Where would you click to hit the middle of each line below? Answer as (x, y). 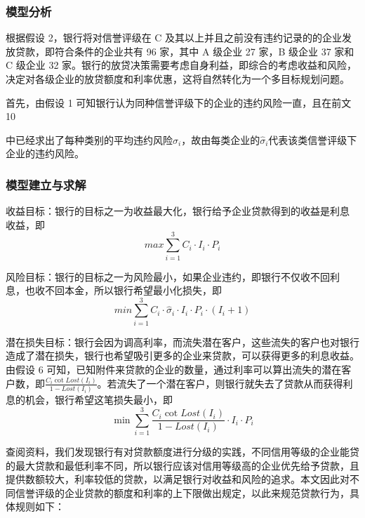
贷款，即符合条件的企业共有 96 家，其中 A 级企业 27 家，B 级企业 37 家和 (185, 51)
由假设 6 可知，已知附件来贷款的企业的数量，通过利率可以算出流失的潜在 (174, 369)
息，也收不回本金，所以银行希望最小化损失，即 (114, 290)
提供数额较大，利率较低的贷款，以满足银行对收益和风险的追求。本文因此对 (178, 479)
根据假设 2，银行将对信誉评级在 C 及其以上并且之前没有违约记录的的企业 (174, 38)
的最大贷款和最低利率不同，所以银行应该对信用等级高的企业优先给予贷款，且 (182, 465)
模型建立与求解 (46, 184)
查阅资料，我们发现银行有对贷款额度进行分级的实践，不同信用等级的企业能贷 (182, 451)
